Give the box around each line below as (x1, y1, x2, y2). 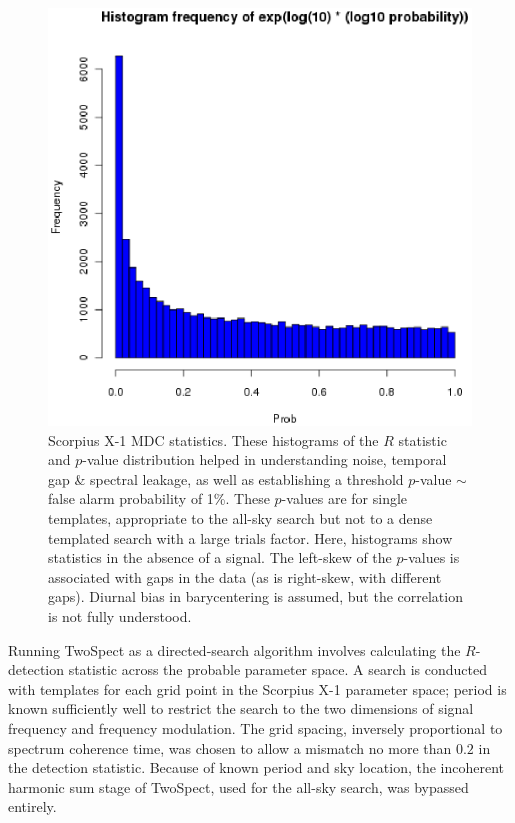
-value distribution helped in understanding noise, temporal (82, 449, 447, 470)
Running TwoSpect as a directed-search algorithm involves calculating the (8, 639, 461, 660)
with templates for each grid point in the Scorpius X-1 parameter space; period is (8, 678, 507, 699)
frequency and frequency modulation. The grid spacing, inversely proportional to (8, 717, 503, 738)
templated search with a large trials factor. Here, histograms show (48, 527, 453, 548)
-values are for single (281, 488, 408, 509)
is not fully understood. (48, 606, 192, 627)
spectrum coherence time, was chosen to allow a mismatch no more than (8, 737, 452, 758)
